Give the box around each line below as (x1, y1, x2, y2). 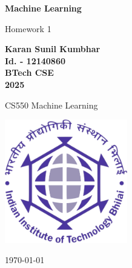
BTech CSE (5, 66, 54, 79)
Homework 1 (5, 22, 51, 35)
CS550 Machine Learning (5, 98, 98, 111)
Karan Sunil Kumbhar (5, 42, 101, 55)
